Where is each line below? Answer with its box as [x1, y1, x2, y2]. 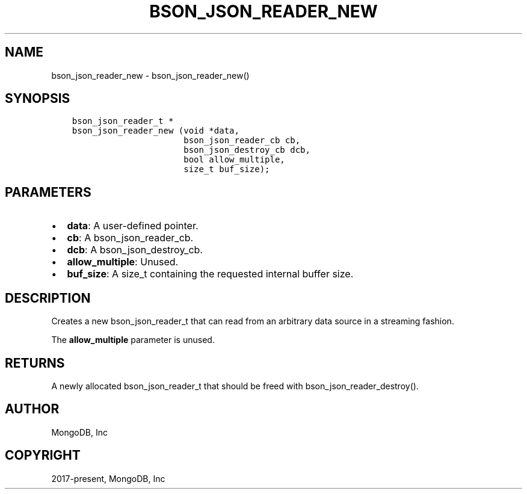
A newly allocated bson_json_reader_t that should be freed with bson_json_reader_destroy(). [51, 380, 419, 391]
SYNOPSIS [5, 91, 70, 107]
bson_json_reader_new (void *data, [72, 126, 239, 136]
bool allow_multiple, [183, 155, 285, 165]
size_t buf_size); [183, 164, 270, 174]
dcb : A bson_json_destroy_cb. [67, 244, 203, 256]
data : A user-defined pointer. [67, 220, 199, 232]
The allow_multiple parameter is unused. [51, 335, 215, 345]
